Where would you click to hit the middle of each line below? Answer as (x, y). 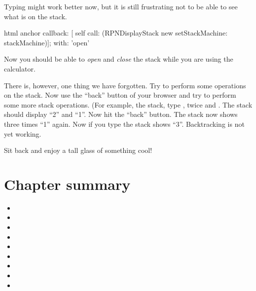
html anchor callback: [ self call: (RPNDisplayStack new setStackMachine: (116, 33)
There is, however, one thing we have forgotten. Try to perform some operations (125, 85)
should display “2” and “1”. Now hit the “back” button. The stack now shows (121, 114)
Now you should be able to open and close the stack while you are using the (119, 59)
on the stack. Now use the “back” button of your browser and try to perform (120, 95)
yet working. (23, 133)
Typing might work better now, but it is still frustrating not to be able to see (121, 6)
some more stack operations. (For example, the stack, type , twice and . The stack (128, 104)
